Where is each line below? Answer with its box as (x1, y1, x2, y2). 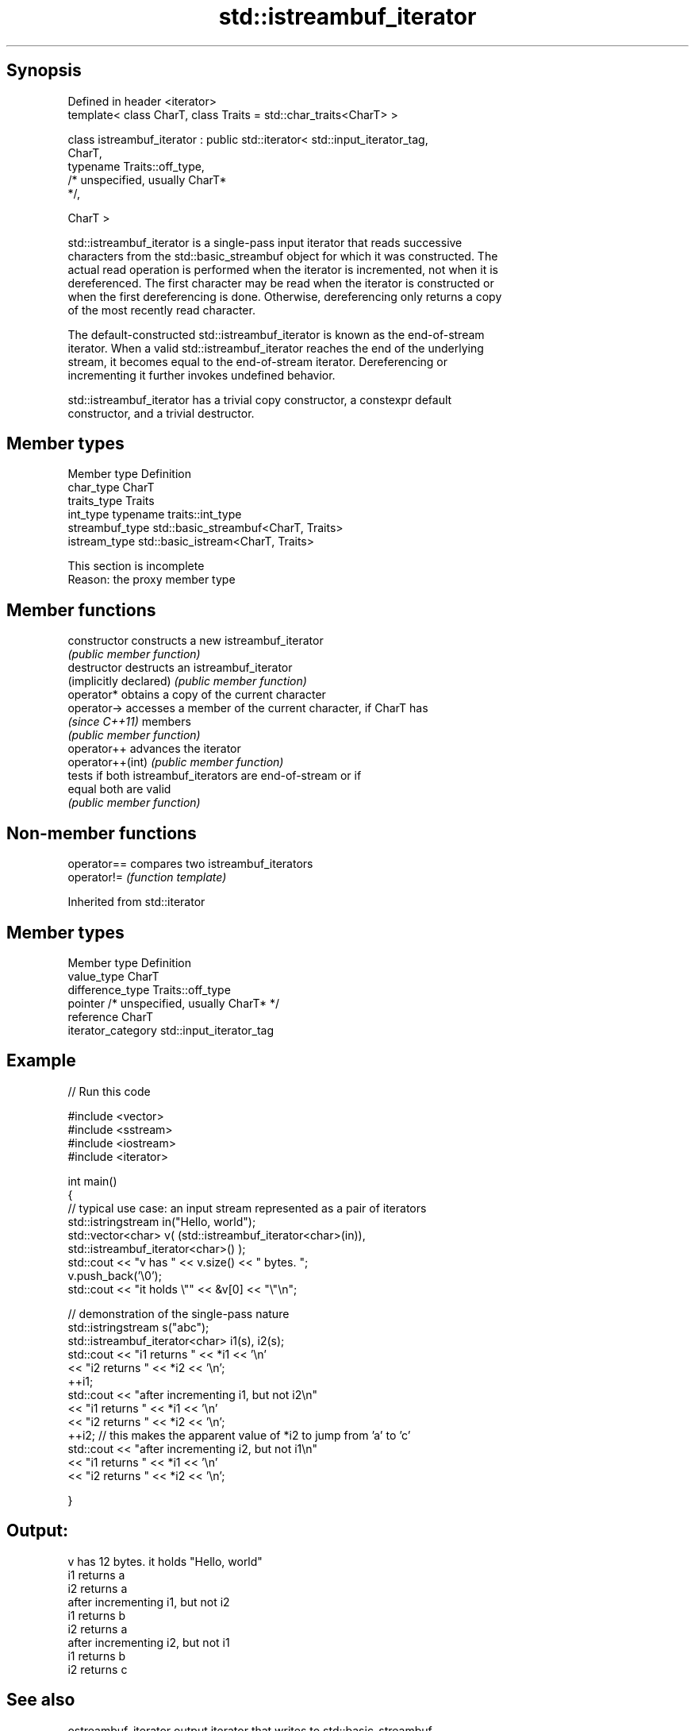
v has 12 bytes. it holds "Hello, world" (67, 1554, 263, 1568)
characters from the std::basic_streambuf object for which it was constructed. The (67, 249, 498, 263)
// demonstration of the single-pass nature (67, 1306, 290, 1320)
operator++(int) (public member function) (67, 755, 284, 769)
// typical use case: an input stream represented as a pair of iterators (67, 1201, 427, 1215)
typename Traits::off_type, (67, 159, 205, 173)
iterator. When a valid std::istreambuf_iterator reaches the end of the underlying (67, 341, 484, 355)
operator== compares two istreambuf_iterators (67, 857, 313, 871)
